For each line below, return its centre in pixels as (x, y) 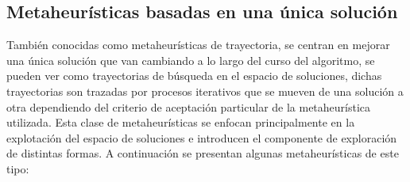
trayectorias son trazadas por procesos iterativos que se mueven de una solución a (205, 91)
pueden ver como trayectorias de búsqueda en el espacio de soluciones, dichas (194, 76)
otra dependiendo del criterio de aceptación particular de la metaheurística (189, 106)
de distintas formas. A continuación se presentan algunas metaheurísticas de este (203, 153)
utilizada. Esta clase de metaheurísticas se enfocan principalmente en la (181, 122)
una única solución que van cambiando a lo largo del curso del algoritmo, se (191, 60)
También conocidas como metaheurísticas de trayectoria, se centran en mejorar (198, 45)
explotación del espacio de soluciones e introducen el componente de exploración (202, 137)
